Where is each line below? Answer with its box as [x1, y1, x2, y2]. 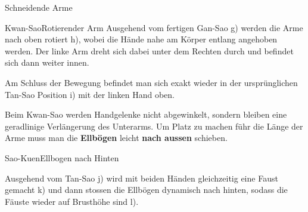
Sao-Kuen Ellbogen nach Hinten [5, 151, 119, 164]
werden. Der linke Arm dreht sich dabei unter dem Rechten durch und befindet [5, 44, 294, 57]
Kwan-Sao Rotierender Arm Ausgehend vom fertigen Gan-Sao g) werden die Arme [5, 21, 303, 33]
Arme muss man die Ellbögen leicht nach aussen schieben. [5, 131, 228, 144]
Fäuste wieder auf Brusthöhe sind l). [5, 195, 139, 207]
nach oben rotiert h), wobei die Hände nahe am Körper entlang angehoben [5, 33, 278, 45]
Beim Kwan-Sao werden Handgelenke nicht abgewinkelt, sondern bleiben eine [5, 108, 287, 121]
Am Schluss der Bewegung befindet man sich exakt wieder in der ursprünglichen [5, 76, 298, 88]
